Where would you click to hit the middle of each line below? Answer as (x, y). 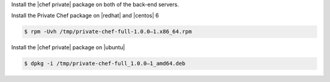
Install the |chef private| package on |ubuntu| (68, 47)
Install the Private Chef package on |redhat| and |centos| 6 (85, 16)
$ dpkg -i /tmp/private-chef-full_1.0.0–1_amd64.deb (105, 63)
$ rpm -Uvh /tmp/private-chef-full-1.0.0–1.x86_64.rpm (108, 32)
